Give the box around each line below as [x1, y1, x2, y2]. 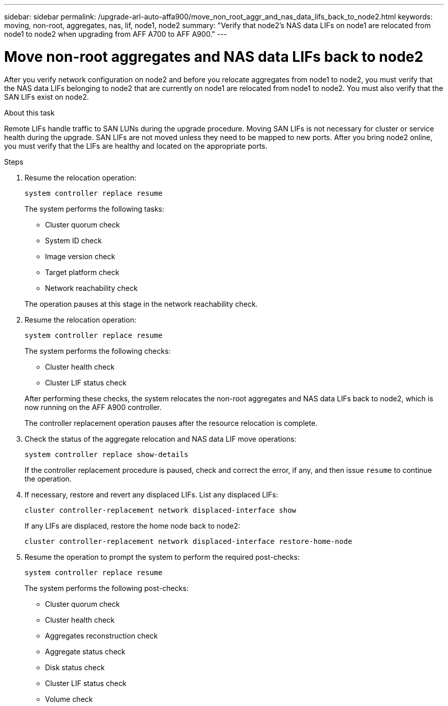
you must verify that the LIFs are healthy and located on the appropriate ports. [4, 141, 267, 150]
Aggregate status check [45, 647, 126, 656]
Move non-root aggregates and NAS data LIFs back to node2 [4, 48, 423, 65]
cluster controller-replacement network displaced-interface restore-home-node [25, 537, 352, 545]
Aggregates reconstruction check [45, 631, 158, 640]
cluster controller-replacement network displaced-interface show [25, 506, 297, 514]
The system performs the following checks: [25, 346, 171, 355]
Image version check [45, 252, 116, 261]
